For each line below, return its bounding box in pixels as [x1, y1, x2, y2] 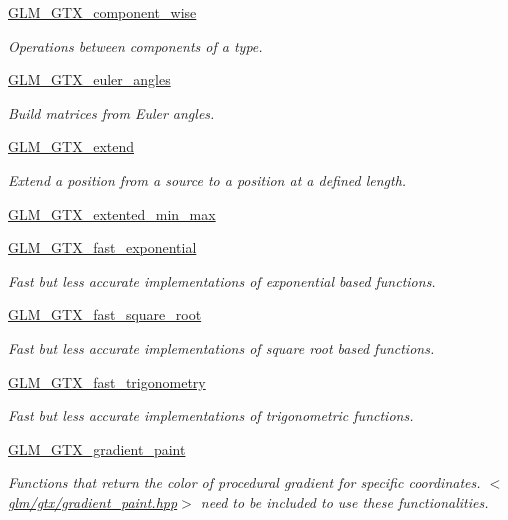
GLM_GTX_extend [8, 136, 135, 157]
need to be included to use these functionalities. [200, 491, 489, 512]
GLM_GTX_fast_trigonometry [8, 371, 206, 392]
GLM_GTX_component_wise [8, 2, 197, 22]
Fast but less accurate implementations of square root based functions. [8, 337, 435, 358]
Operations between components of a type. [8, 35, 263, 56]
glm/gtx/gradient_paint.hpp [8, 491, 178, 512]
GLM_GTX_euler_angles [8, 69, 171, 90]
